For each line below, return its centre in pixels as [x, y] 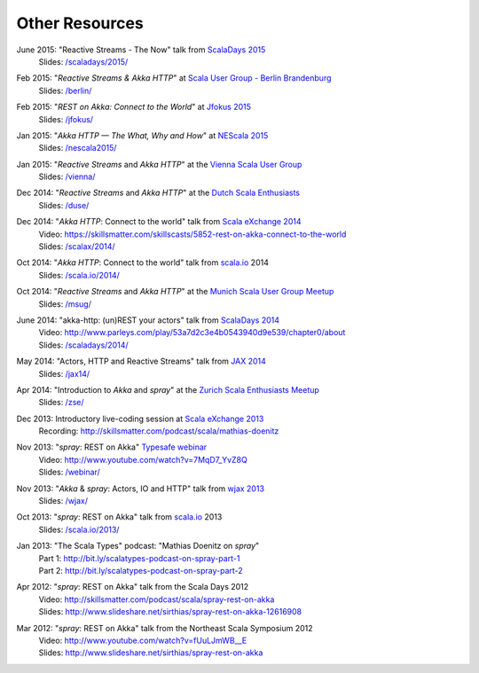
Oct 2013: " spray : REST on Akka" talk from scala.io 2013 [119, 517]
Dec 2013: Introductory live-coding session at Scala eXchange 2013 [140, 419]
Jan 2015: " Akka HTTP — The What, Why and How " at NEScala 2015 [142, 135]
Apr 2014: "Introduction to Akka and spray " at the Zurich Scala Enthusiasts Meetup [168, 389]
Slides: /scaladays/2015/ [83, 61]
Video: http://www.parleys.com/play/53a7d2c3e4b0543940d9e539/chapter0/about [192, 333]
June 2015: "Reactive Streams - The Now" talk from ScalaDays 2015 [141, 50]
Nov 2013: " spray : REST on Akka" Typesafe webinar [112, 447]
